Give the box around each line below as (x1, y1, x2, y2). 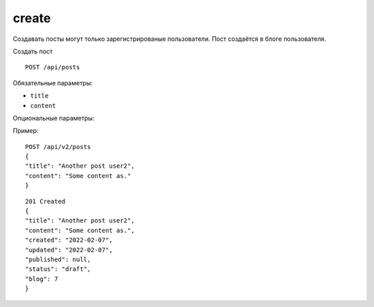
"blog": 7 (25, 274, 58, 283)
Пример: (12, 127, 39, 135)
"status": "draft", (25, 265, 91, 273)
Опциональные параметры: (12, 114, 95, 122)
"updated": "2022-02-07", (25, 246, 114, 254)
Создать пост (12, 47, 53, 55)
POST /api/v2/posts (25, 143, 91, 150)
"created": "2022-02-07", (25, 236, 114, 244)
